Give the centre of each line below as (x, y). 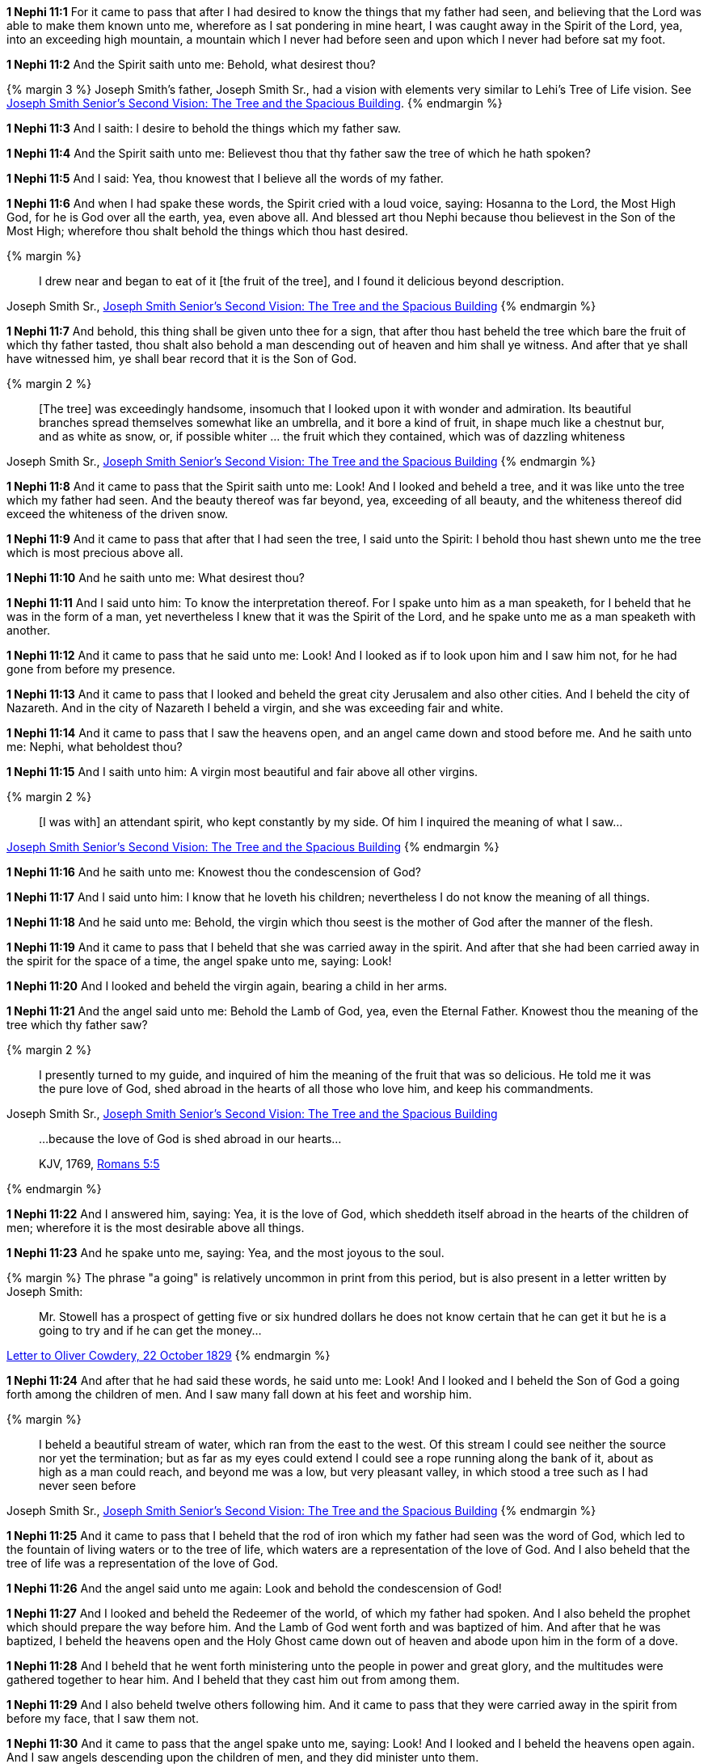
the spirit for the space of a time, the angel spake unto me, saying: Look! (199, 961)
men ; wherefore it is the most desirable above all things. (156, 1228)
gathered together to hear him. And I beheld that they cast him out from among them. (233, 1680)
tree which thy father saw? (77, 1025)
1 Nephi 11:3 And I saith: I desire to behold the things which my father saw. (204, 128)
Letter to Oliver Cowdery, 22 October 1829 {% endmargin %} (169, 1355)
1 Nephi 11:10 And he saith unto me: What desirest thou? (156, 578)
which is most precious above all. (95, 553)
